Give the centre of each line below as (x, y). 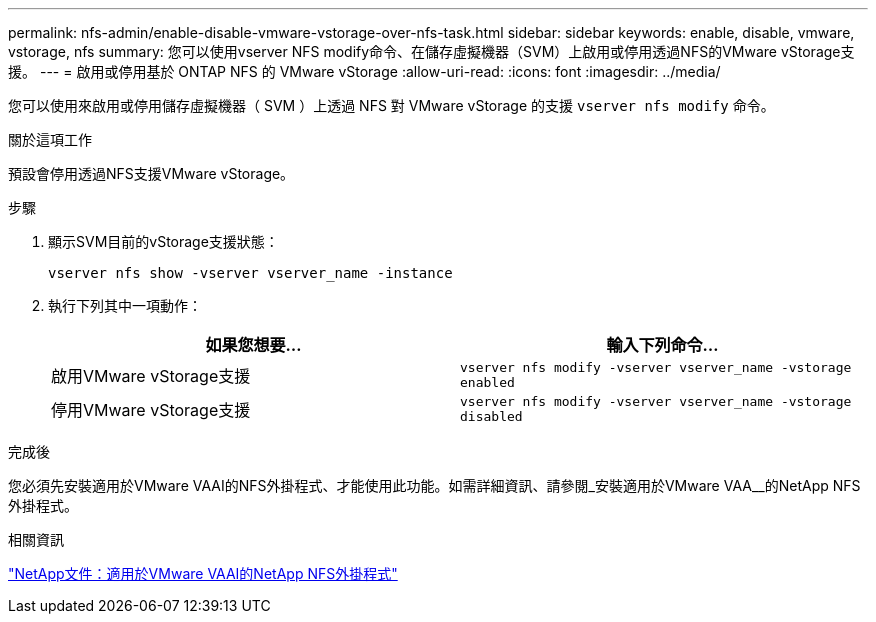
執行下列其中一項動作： (125, 305)
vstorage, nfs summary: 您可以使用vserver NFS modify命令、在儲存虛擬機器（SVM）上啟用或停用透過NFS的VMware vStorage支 (431, 51)
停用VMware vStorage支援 (151, 410)
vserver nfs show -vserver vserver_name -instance (250, 273)
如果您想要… (253, 345)
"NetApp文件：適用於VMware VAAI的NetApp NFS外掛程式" (203, 573)
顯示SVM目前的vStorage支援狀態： (163, 241)
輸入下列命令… (662, 345)
